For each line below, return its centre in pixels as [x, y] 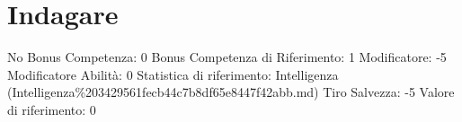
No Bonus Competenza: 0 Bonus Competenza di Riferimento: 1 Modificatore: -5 [227, 57]
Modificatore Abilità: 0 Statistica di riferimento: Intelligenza [173, 74]
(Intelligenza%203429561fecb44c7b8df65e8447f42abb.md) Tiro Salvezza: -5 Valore [231, 92]
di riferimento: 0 [52, 109]
